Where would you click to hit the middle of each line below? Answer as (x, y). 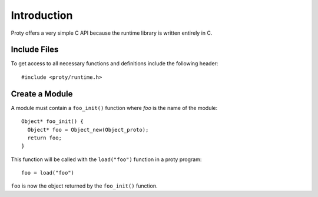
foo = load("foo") (48, 173)
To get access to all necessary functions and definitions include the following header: (115, 64)
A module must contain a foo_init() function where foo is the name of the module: (114, 108)
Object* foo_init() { (52, 121)
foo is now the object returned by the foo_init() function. (84, 186)
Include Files (35, 50)
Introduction (42, 15)
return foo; (44, 138)
